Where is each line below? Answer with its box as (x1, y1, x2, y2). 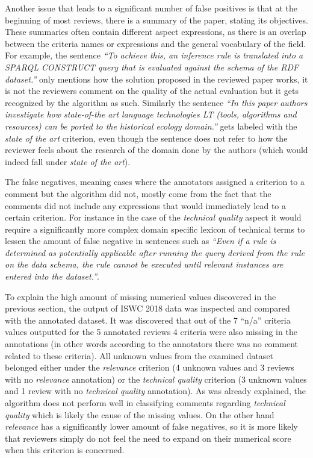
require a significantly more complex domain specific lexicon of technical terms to (5, 222, 305, 235)
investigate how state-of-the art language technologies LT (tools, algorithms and (5, 108, 297, 121)
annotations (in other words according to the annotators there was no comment (5, 337, 298, 350)
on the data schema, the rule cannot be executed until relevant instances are (5, 258, 284, 271)
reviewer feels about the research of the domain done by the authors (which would (5, 143, 308, 156)
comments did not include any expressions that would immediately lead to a (5, 199, 286, 212)
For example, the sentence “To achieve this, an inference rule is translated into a (5, 49, 303, 61)
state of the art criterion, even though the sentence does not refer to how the (5, 131, 288, 144)
